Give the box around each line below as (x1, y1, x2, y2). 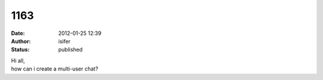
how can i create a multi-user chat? (11, 65, 99, 72)
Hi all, (11, 57, 25, 64)
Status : (11, 46, 30, 53)
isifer (58, 37, 71, 44)
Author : (11, 37, 31, 44)
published (58, 46, 83, 53)
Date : (11, 30, 25, 37)
